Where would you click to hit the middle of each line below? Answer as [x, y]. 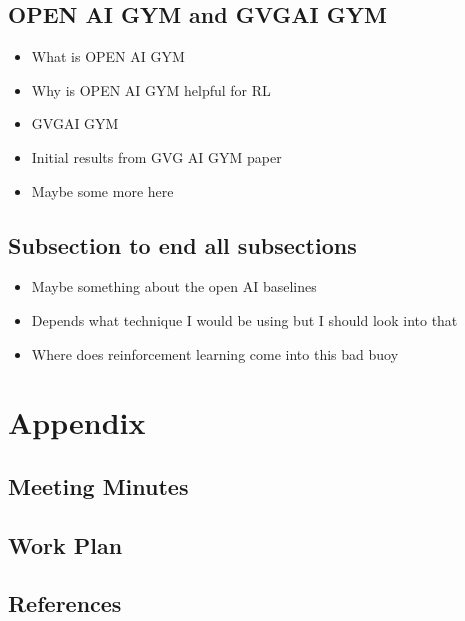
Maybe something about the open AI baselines [174, 286]
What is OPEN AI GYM [108, 56]
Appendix [77, 422]
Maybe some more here [102, 190]
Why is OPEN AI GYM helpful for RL [151, 89]
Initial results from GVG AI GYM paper [156, 156]
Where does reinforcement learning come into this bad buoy [215, 353]
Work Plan [65, 544]
